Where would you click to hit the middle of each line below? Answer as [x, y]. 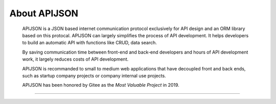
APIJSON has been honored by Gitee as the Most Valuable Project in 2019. [101, 85]
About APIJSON [44, 13]
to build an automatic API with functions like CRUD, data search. [89, 43]
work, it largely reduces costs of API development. [75, 59]
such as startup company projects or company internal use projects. [94, 75]
